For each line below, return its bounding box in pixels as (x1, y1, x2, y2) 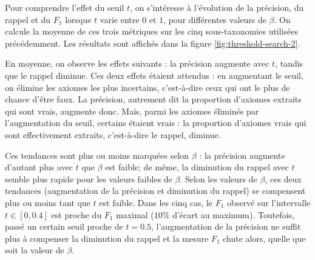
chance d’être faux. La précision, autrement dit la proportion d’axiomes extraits (5, 93, 302, 105)
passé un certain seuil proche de (5, 220, 123, 233)
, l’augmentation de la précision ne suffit (151, 220, 301, 233)
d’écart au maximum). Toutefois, (172, 208, 294, 221)
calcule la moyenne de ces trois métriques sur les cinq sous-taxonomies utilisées (5, 25, 299, 38)
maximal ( (116, 208, 154, 221)
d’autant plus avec (5, 161, 73, 173)
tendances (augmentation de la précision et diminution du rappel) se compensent (5, 184, 306, 197)
